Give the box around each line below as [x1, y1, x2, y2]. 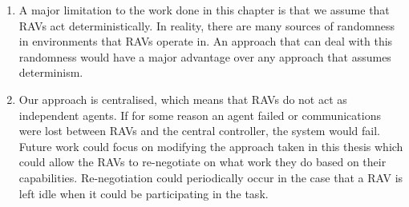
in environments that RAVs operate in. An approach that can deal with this [18, 33, 393, 50]
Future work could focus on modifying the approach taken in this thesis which [18, 137, 403, 154]
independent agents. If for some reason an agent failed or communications [18, 106, 381, 123]
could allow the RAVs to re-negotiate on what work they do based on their [18, 153, 387, 170]
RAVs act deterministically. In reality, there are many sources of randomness [18, 17, 395, 34]
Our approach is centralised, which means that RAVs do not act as [18, 90, 347, 107]
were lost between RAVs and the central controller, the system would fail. [18, 122, 380, 139]
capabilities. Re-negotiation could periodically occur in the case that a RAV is [18, 169, 403, 185]
